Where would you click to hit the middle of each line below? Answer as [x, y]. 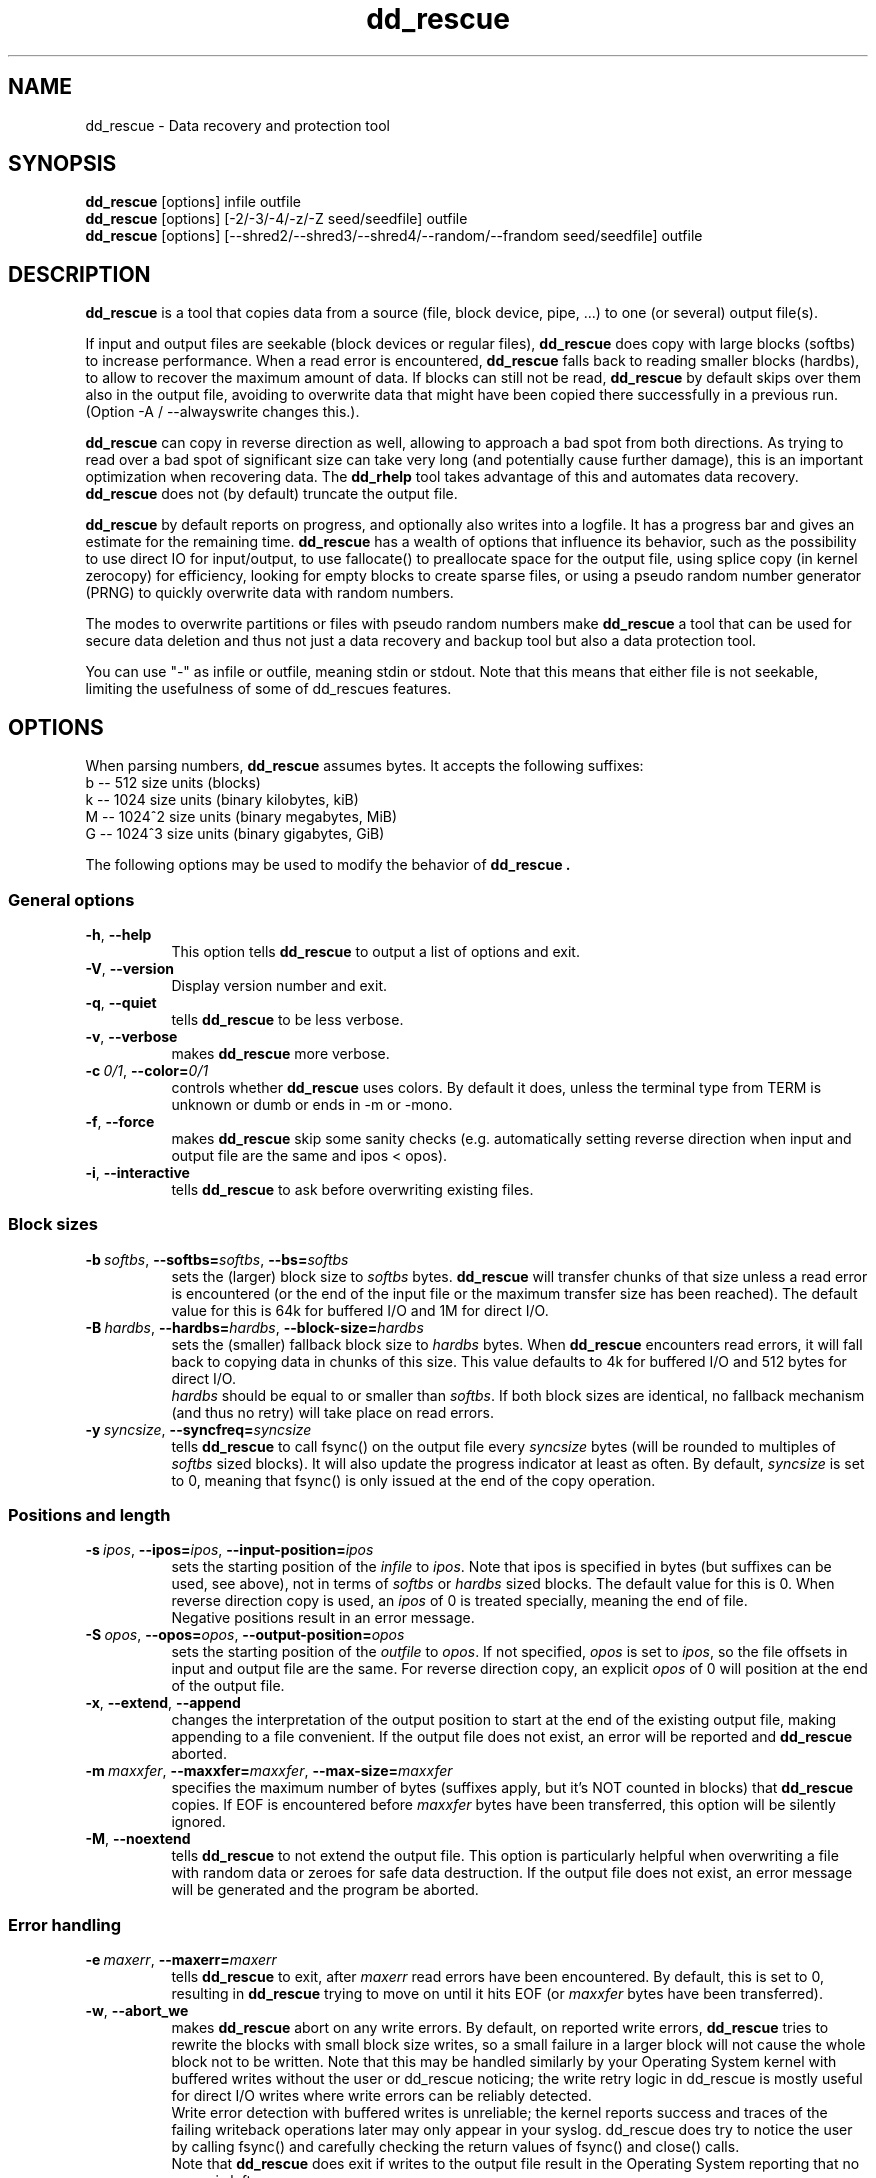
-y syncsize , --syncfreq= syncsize [198, 1429]
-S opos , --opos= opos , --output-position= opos [245, 1635]
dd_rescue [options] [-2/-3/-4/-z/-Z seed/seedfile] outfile [276, 219]
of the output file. [228, 1686]
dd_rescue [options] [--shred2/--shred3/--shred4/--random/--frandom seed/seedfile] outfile [394, 236]
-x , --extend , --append [163, 1703]
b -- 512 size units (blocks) [173, 783]
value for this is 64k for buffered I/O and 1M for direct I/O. [360, 1310]
